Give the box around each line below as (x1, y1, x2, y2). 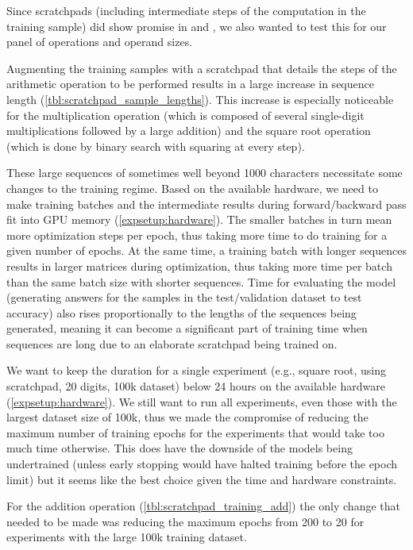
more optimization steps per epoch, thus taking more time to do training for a (6, 226, 388, 243)
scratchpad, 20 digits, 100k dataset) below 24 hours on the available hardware (6, 378, 385, 394)
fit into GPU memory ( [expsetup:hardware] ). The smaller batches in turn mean (6, 211, 392, 228)
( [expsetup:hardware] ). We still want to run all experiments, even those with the (6, 393, 397, 410)
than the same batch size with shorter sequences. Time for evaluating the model (6, 273, 396, 290)
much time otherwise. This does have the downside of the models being (6, 440, 353, 456)
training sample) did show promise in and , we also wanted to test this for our (6, 17, 387, 34)
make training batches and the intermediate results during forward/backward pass (6, 195, 407, 212)
